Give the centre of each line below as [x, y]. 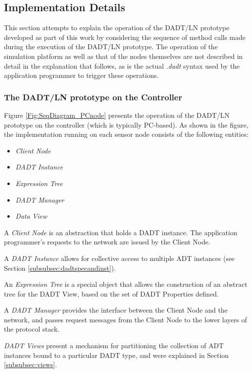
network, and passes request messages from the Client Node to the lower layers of [126, 319]
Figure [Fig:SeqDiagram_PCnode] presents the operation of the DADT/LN [117, 115]
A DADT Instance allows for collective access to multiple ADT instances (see [119, 258]
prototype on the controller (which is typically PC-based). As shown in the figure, [126, 124]
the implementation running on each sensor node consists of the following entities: [126, 134]
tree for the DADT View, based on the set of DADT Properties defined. [111, 293]
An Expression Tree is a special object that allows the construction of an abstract [126, 284]
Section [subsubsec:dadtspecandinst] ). [60, 268]
